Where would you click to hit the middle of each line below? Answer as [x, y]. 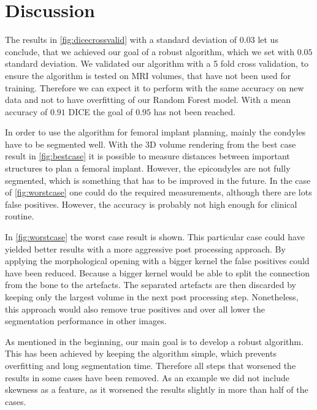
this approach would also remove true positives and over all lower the [135, 309]
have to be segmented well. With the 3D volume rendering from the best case [151, 144]
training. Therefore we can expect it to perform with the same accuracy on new [155, 87]
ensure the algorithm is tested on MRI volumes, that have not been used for [148, 75]
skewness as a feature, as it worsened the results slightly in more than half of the [157, 389]
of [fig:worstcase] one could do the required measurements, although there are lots [158, 192]
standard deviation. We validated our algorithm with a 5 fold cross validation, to [157, 63]
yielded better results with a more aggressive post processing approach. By [145, 249]
